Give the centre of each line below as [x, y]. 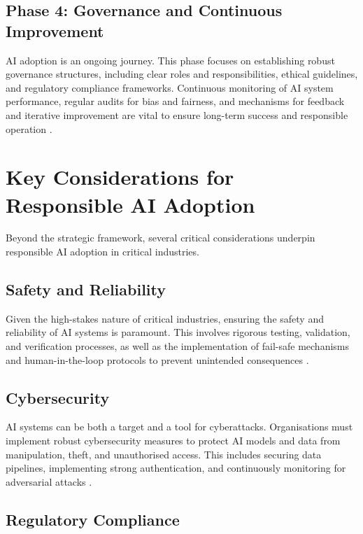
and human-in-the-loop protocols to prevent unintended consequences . [157, 359]
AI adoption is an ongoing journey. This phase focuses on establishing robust [170, 60]
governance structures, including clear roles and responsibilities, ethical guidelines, [182, 74]
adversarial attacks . [49, 481]
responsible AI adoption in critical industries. [102, 252]
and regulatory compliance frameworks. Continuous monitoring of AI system [170, 87]
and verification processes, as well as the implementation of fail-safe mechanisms [178, 346]
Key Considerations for [120, 177]
